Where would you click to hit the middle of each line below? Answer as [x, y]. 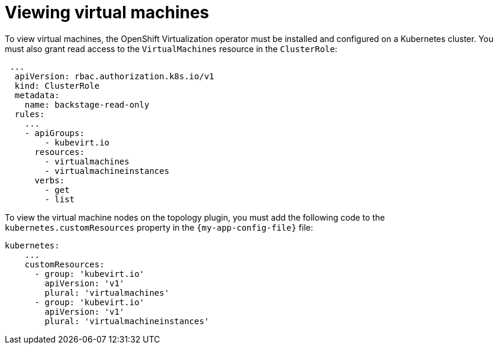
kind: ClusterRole [57, 85]
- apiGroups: [54, 133]
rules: [30, 114]
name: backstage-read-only [87, 104]
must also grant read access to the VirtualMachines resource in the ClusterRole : [171, 49]
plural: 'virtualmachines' [107, 293]
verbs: [50, 180]
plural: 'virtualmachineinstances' [127, 321]
